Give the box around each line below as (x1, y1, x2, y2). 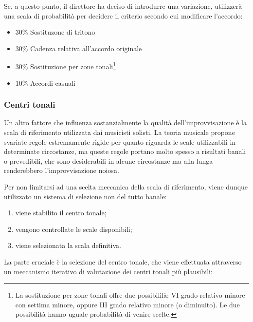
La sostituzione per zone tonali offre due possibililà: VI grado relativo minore (15, 290, 245, 300)
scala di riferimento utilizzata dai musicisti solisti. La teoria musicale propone (4, 127, 235, 137)
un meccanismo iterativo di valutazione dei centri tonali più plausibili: (4, 266, 213, 276)
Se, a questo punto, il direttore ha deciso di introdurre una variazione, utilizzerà (4, 1, 242, 11)
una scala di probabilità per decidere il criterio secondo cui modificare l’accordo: (4, 10, 243, 20)
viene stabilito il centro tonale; (15, 208, 107, 218)
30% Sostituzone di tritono (15, 27, 95, 37)
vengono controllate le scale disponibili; (15, 224, 132, 234)
